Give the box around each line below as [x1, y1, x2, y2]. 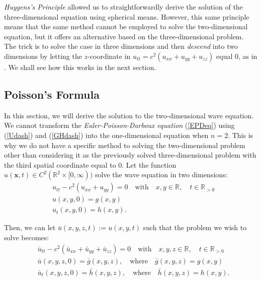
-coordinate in [88, 50, 131, 61]
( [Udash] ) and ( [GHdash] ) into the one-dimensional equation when [4, 129, 209, 140]
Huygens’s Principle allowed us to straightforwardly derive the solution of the [4, 2, 243, 12]
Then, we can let [4, 222, 56, 233]
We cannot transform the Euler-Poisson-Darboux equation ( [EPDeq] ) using [4, 120, 235, 130]
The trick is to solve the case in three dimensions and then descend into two [4, 41, 238, 51]
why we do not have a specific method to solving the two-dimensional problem [4, 139, 245, 150]
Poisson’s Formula [4, 86, 100, 102]
